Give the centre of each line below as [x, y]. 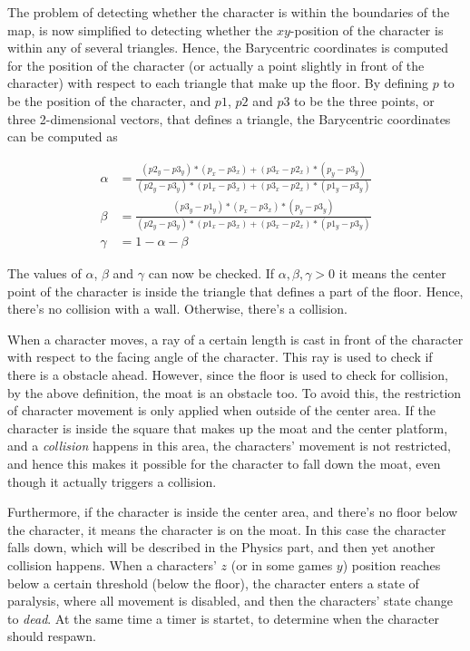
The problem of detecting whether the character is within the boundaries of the [229, 12]
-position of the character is [367, 29]
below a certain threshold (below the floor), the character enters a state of [213, 583]
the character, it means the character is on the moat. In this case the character [227, 529]
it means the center [392, 273]
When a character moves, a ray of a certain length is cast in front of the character [235, 339]
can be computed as [63, 136]
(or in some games [282, 565]
